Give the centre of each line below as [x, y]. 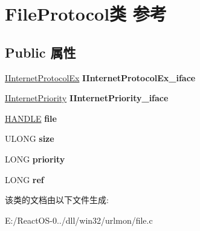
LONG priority [35, 159]
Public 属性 [40, 52]
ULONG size [30, 139]
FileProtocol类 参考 [86, 14]
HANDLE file [31, 118]
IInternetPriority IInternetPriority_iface [87, 98]
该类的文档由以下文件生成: [57, 200]
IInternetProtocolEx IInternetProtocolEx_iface [100, 77]
